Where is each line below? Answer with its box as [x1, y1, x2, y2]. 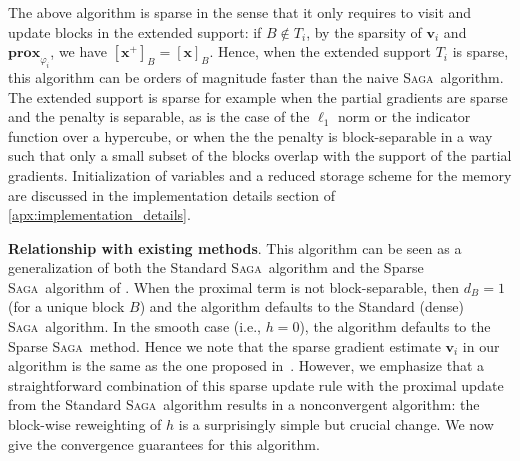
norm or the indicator [338, 106, 471, 127]
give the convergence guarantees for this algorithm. [8, 433, 320, 454]
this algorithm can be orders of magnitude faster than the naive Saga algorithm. [8, 66, 504, 87]
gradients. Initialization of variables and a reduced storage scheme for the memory [8, 164, 512, 185]
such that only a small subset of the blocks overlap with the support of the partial [8, 145, 512, 166]
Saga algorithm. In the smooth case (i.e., [8, 316, 261, 337]
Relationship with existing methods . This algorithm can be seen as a [8, 237, 462, 258]
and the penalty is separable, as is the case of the [8, 106, 310, 127]
